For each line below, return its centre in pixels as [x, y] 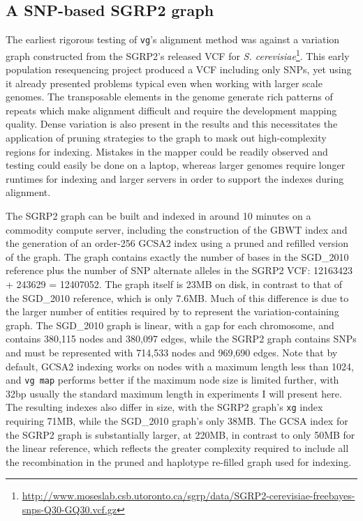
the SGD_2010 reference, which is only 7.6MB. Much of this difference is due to [177, 297]
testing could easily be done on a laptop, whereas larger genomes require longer [176, 165]
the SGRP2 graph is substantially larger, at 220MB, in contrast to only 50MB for [180, 434]
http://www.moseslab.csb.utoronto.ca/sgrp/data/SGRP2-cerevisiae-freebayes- [188, 496]
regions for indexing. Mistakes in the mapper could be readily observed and [167, 151]
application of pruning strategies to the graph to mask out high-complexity [166, 138]
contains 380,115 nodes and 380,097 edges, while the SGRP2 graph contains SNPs [181, 339]
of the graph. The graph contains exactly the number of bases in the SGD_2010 [177, 256]
